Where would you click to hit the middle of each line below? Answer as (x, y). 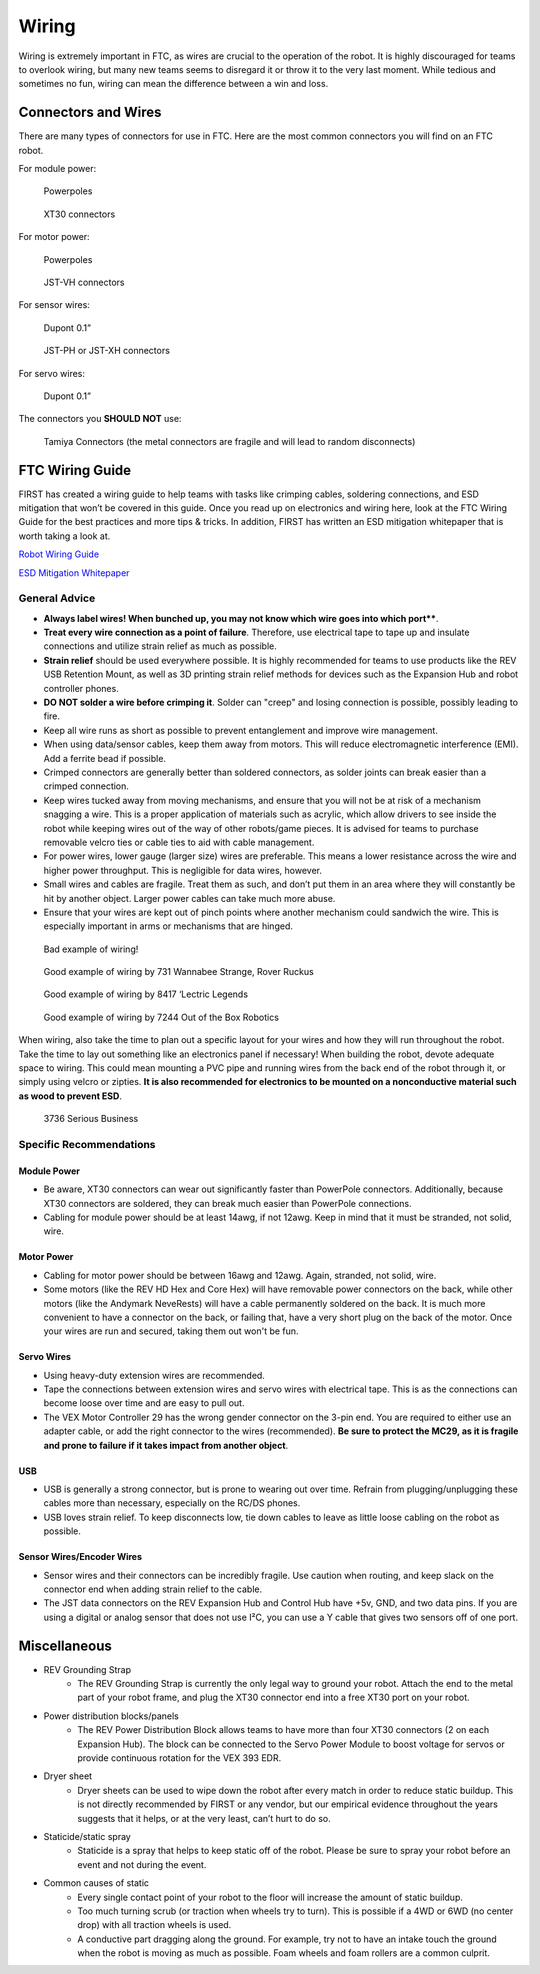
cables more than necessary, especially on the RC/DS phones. (172, 1503)
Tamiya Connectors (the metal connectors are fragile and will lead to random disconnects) (229, 441)
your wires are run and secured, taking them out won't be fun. (171, 1331)
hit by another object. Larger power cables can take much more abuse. (189, 898)
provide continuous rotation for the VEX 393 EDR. (179, 1758)
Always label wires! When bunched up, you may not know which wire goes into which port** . (241, 618)
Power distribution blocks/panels (111, 1716)
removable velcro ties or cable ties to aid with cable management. (179, 842)
